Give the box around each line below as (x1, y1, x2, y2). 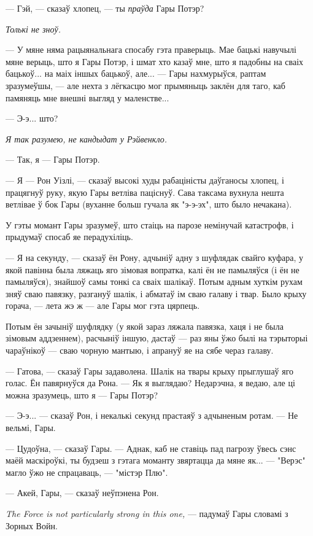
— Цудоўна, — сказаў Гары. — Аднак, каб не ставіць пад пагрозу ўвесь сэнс (6, 441, 296, 454)
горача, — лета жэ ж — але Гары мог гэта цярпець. (6, 299, 200, 312)
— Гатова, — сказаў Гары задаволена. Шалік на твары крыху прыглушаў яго (6, 364, 294, 377)
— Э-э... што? (6, 112, 58, 125)
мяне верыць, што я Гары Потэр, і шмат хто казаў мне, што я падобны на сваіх (6, 55, 304, 68)
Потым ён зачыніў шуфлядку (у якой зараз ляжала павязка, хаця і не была (6, 319, 284, 332)
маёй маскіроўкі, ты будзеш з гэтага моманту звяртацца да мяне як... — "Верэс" (6, 454, 306, 467)
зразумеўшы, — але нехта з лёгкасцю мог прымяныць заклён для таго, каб (6, 79, 285, 91)
